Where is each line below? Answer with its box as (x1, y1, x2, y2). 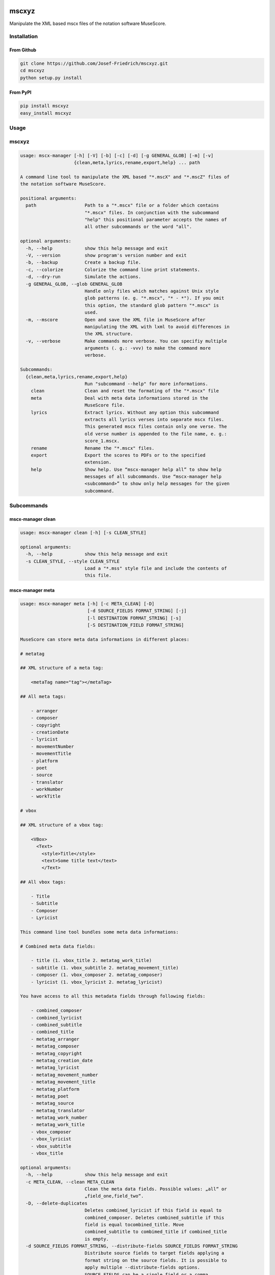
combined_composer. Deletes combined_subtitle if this (84, 1214, 225, 1220)
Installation (9, 33, 38, 40)
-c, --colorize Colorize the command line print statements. (25, 267, 201, 272)
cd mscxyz (20, 68, 45, 73)
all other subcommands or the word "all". (84, 224, 193, 229)
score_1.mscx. (84, 438, 120, 444)
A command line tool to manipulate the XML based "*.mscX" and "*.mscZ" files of (20, 174, 230, 180)
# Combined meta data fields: (20, 943, 96, 949)
